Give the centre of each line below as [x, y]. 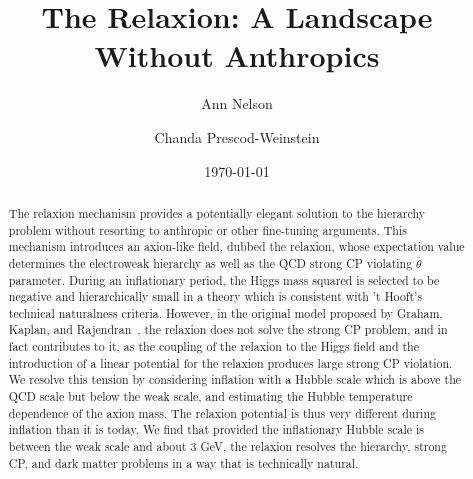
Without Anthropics [237, 55]
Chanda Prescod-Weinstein [237, 136]
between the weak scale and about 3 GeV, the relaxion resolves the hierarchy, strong [227, 446]
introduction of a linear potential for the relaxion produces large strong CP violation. [230, 362]
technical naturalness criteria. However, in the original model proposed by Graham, [225, 312]
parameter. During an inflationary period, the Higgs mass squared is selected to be [224, 279]
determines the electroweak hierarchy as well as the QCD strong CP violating [210, 262]
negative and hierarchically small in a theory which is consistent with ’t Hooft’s [215, 296]
